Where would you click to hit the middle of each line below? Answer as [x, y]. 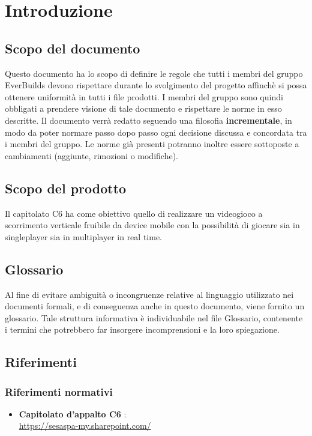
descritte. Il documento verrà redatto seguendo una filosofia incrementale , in [148, 120]
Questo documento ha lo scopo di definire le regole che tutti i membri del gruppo [154, 73]
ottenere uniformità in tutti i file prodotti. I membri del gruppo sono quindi [144, 96]
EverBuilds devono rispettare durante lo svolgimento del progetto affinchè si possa [156, 85]
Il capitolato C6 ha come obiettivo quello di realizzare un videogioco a [134, 213]
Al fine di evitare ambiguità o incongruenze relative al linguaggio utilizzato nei [149, 294]
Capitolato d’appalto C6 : [73, 413]
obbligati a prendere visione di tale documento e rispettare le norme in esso [143, 108]
